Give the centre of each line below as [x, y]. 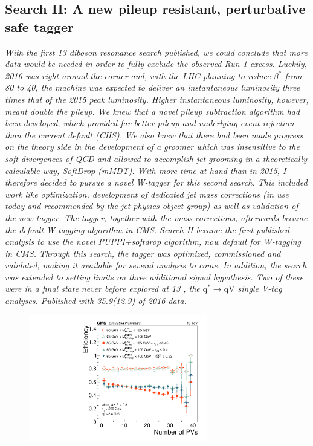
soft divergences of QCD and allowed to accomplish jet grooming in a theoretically [156, 158]
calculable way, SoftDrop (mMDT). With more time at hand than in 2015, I [146, 170]
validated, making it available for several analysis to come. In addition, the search [156, 265]
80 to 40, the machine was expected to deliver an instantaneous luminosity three [153, 87]
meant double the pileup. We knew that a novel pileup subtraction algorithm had [153, 111]
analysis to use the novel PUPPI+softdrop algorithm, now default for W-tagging [153, 241]
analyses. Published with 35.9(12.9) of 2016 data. [96, 301]
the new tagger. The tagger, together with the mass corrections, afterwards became [156, 217]
